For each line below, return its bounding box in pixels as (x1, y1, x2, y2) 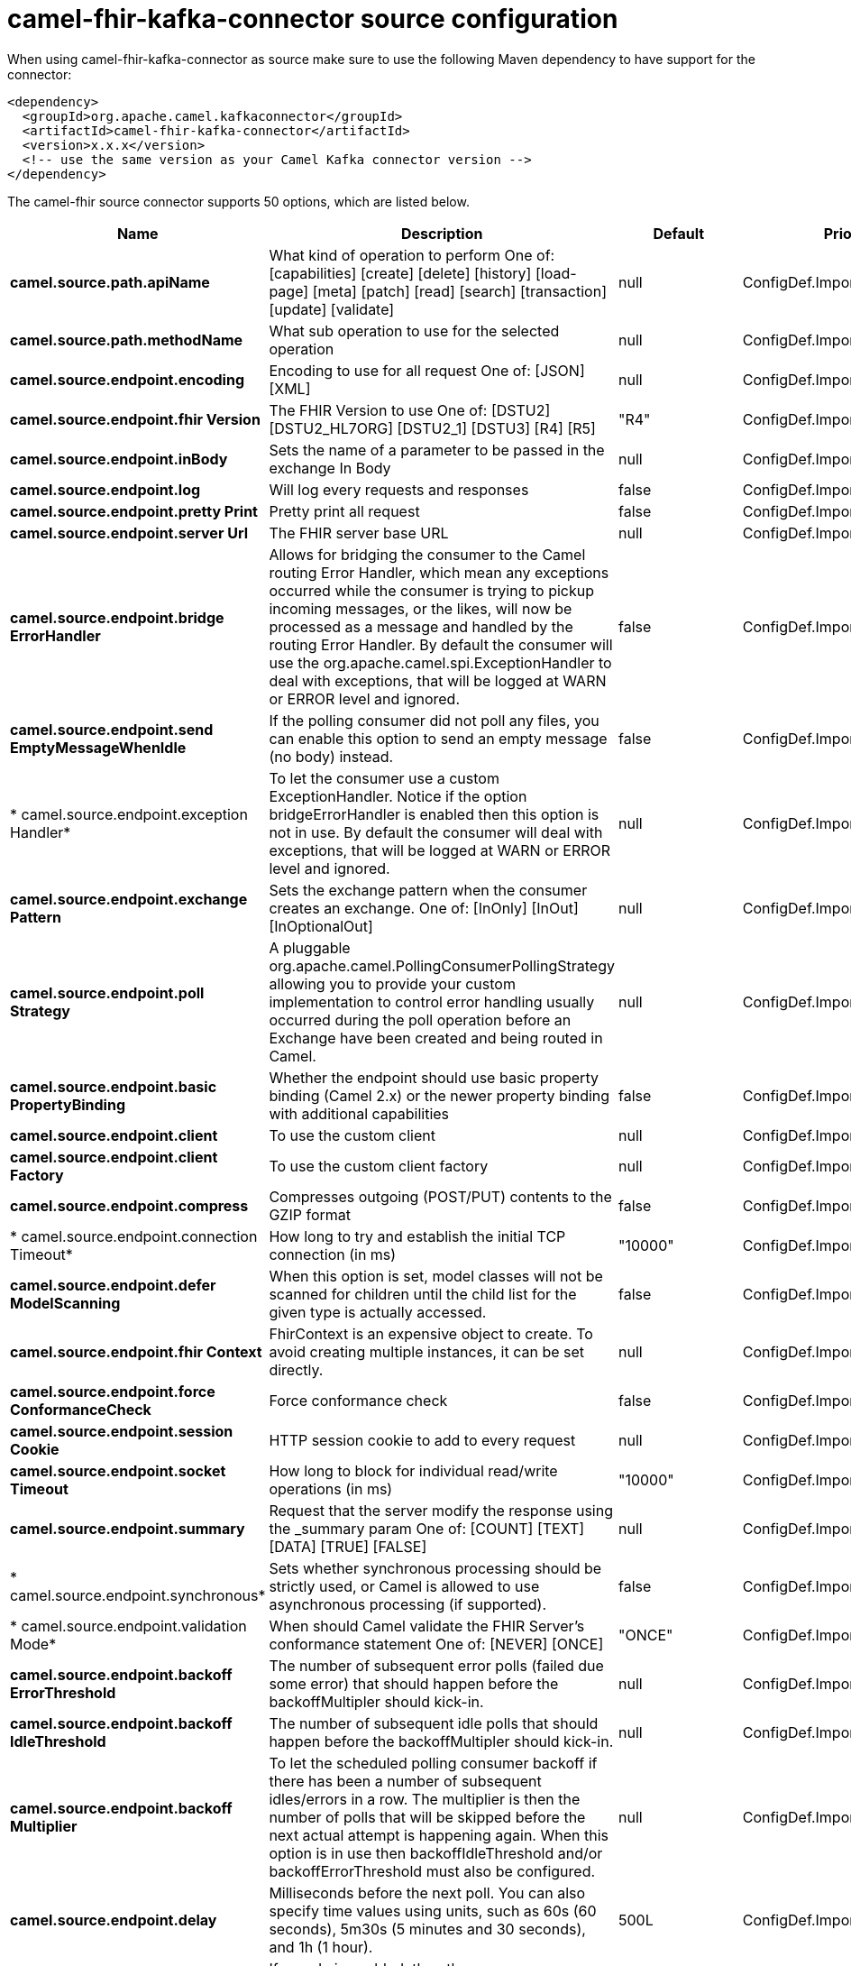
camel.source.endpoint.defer (10, 1275, 216, 1294)
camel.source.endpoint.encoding (10, 370, 245, 389)
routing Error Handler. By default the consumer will (269, 635, 613, 654)
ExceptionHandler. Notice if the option (269, 786, 527, 805)
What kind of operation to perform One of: (269, 245, 555, 264)
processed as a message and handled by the (269, 617, 573, 636)
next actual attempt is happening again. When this (269, 1825, 609, 1844)
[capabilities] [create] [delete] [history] (269, 263, 532, 282)
